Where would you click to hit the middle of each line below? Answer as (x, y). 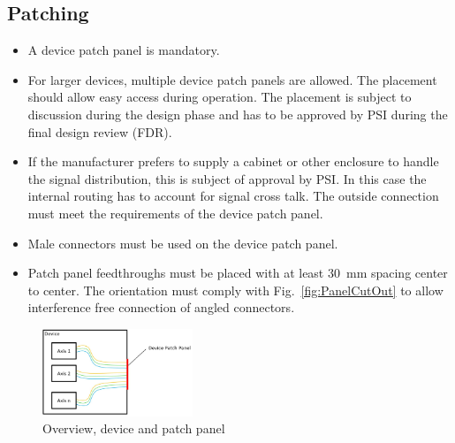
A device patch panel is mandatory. (124, 50)
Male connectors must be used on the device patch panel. (183, 243)
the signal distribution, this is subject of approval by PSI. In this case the (227, 178)
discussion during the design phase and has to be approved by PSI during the (238, 114)
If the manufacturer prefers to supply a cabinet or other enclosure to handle (233, 161)
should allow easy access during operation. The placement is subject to (220, 97)
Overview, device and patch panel (134, 428)
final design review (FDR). (100, 131)
